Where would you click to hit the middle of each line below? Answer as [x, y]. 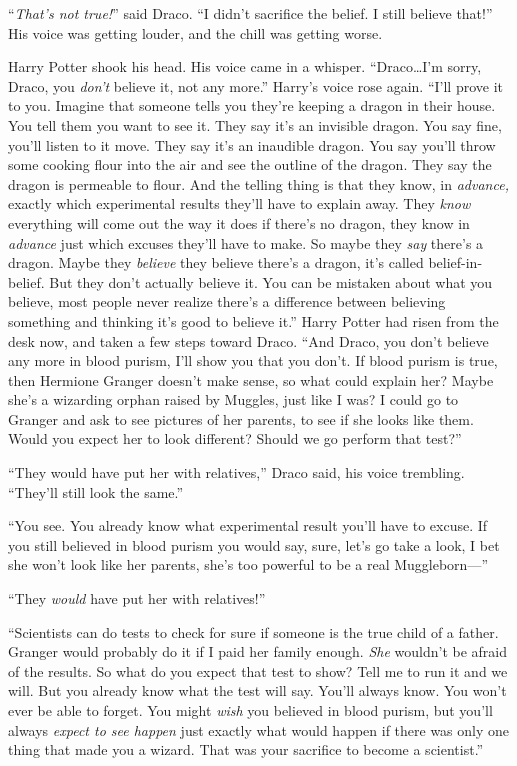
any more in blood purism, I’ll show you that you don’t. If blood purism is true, [253, 360]
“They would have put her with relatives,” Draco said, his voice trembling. [236, 472]
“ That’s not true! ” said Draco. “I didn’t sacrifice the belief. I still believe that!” [250, 13]
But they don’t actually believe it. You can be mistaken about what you [271, 281]
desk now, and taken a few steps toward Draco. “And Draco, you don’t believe [248, 340]
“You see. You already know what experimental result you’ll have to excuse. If [248, 525]
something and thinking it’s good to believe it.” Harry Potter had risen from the [253, 320]
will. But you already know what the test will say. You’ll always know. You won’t [257, 690]
